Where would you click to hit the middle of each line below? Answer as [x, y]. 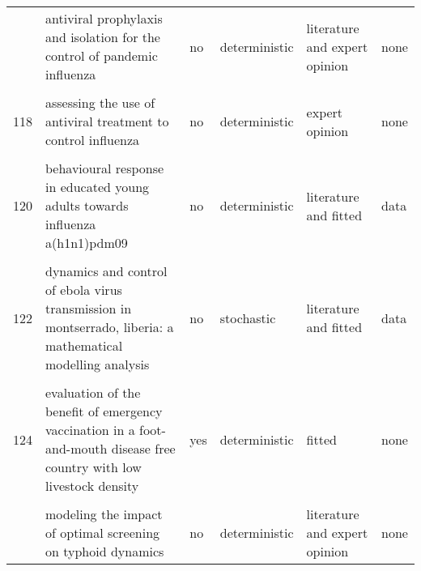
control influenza [93, 140]
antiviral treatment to [107, 121]
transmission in [89, 308]
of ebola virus [84, 290]
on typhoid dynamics [105, 551]
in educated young [98, 187]
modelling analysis [98, 364]
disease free [143, 448]
